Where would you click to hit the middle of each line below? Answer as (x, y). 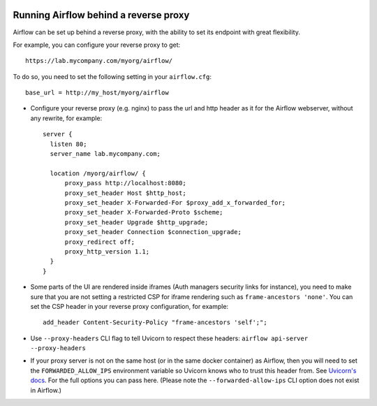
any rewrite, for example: (66, 118)
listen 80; (68, 144)
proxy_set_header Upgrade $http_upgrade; (136, 222)
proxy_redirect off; (100, 242)
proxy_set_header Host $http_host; (125, 193)
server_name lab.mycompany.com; (105, 154)
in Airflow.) (46, 390)
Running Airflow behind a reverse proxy (101, 15)
